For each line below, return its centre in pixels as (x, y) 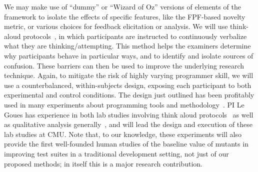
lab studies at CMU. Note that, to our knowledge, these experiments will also (123, 134)
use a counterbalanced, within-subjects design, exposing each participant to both (128, 85)
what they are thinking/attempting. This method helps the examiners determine (127, 46)
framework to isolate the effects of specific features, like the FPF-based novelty (125, 16)
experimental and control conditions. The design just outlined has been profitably (129, 95)
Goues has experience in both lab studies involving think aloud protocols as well (129, 114)
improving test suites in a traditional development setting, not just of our (116, 153)
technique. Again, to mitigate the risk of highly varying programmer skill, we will (129, 75)
